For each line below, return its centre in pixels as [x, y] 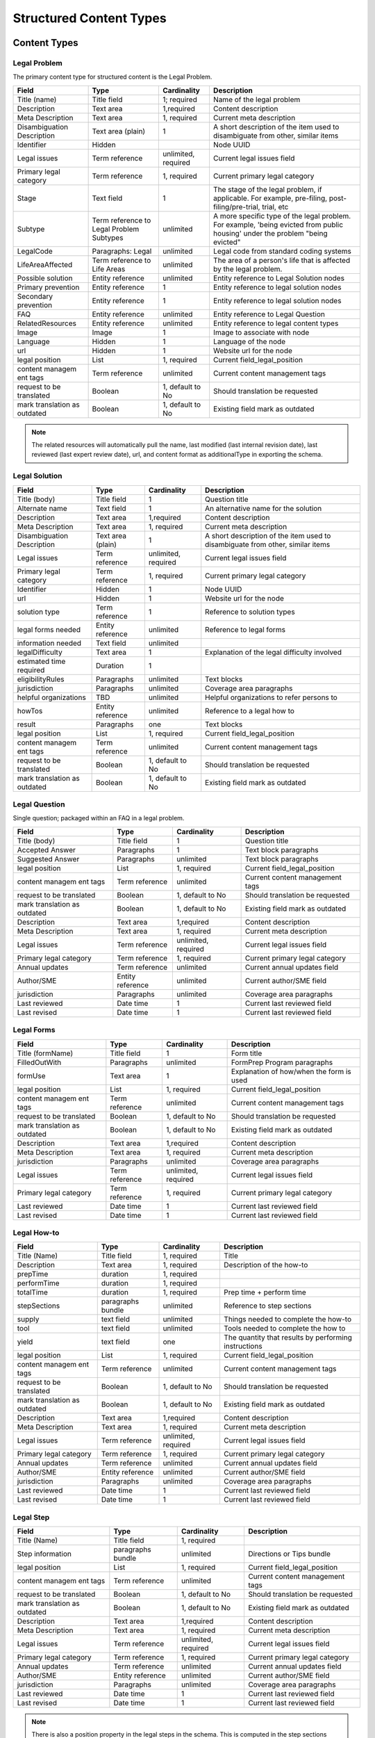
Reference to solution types [250, 612]
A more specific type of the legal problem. [282, 216]
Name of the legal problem [257, 99]
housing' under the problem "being [270, 233]
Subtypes [108, 238]
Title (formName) [45, 1053]
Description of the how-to [266, 1265]
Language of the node [249, 341]
